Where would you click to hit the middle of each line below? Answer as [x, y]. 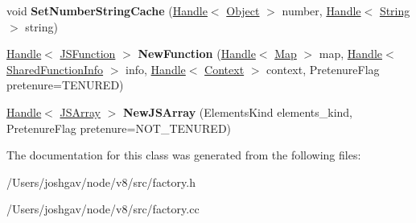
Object [243, 10]
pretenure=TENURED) [65, 85]
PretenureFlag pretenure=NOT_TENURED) [119, 128]
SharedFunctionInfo [55, 69]
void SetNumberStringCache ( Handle [107, 10]
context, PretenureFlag [323, 69]
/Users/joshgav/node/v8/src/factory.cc [103, 209]
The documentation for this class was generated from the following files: [184, 155]
